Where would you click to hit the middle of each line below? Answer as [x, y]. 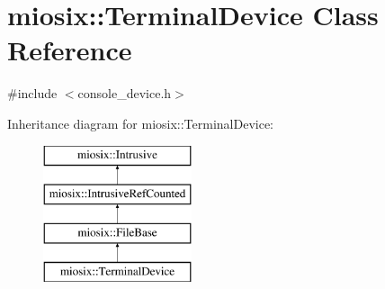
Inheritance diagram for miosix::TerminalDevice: [141, 123]
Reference [70, 50]
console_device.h [125, 93]
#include [32, 93]
